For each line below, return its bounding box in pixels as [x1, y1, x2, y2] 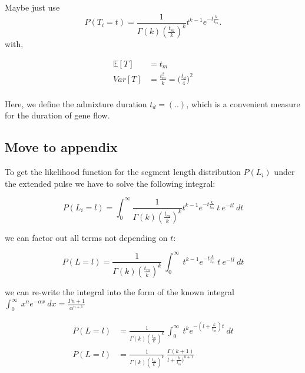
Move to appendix [5, 138, 118, 156]
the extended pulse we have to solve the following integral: [5, 177, 216, 189]
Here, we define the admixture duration [5, 97, 147, 110]
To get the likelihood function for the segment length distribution [5, 166, 241, 178]
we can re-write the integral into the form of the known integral [5, 285, 234, 298]
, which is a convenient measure [186, 97, 300, 110]
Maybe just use [5, 1, 60, 13]
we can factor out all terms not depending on [5, 231, 168, 243]
